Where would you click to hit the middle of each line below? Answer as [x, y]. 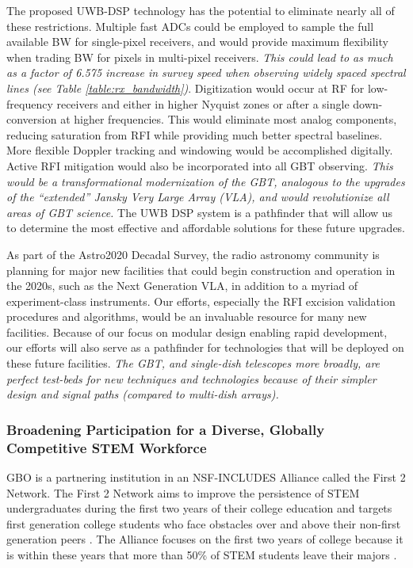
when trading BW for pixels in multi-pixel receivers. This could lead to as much [200, 57]
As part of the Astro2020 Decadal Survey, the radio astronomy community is [193, 254]
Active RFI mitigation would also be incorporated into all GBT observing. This [200, 165]
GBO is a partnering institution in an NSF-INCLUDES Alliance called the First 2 [206, 477]
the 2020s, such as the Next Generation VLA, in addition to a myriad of [182, 286]
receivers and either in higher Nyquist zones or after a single [203, 103]
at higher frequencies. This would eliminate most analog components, [229, 119]
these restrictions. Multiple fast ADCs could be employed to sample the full [190, 26]
